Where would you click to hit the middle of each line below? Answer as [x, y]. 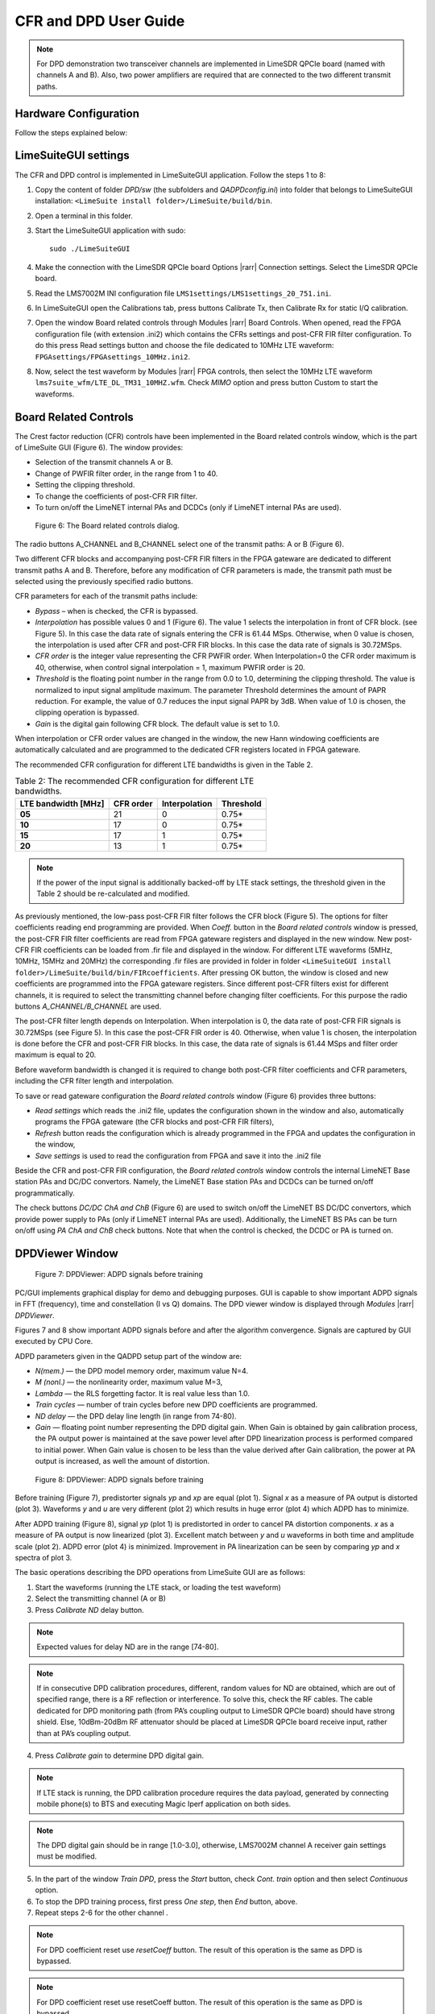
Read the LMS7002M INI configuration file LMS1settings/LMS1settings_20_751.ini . [183, 293]
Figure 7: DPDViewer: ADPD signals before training [119, 1274]
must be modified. [67, 1856]
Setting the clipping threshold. [85, 485]
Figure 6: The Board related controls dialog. [108, 526]
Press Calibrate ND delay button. [89, 1610]
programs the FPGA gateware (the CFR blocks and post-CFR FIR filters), [155, 1122]
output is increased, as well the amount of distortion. [122, 1461]
